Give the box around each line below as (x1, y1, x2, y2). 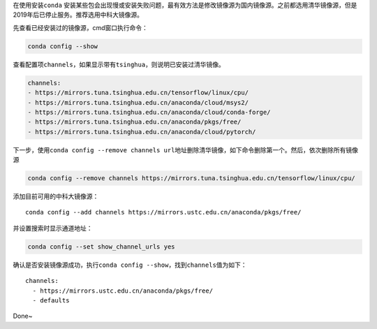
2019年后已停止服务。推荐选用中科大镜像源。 (13, 10, 143, 19)
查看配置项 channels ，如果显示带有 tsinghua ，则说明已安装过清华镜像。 (13, 60, 225, 68)
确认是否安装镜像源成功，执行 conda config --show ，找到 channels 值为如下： (13, 261, 247, 269)
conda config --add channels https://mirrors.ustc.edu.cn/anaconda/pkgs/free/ (25, 208, 302, 217)
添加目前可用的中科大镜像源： (13, 192, 99, 200)
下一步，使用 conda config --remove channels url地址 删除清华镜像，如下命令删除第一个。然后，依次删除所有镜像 (13, 145, 359, 154)
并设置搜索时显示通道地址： (13, 224, 93, 232)
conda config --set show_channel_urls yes (27, 242, 175, 251)
